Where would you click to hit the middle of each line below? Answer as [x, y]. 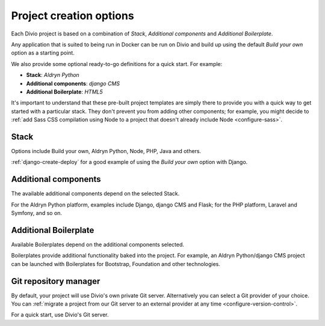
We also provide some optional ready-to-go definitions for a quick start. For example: [117, 64]
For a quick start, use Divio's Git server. [60, 315]
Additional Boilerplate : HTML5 [64, 92]
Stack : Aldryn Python [53, 75]
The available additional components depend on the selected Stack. [95, 194]
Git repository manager [56, 281]
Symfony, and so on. [37, 213]
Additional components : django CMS [73, 83]
